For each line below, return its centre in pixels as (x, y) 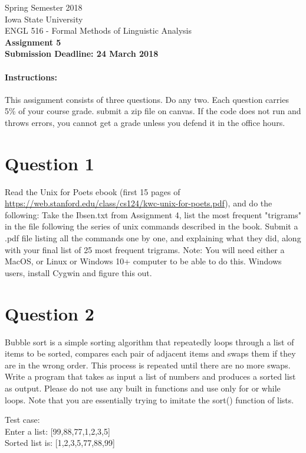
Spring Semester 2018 (44, 7)
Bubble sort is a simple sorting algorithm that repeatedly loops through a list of (149, 342)
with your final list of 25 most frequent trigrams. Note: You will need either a (145, 249)
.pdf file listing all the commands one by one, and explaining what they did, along (153, 238)
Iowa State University (44, 19)
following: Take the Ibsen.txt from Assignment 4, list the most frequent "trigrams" (153, 214)
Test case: (22, 420)
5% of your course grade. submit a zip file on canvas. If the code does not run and (153, 111)
